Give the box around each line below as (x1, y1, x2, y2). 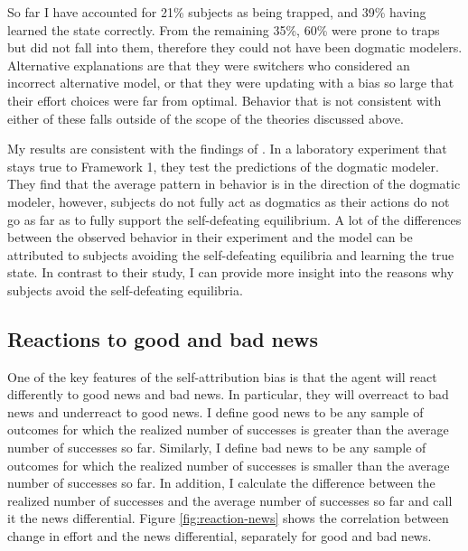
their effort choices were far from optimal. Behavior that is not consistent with (7, 90, 442, 109)
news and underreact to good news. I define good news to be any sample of (7, 402, 424, 421)
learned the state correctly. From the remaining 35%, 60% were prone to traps (7, 20, 440, 39)
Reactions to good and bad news (7, 324, 319, 352)
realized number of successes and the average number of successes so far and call (7, 490, 453, 509)
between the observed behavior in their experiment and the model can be (7, 228, 413, 247)
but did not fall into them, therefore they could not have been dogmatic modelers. (7, 38, 463, 57)
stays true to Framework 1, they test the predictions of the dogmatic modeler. (7, 156, 439, 175)
